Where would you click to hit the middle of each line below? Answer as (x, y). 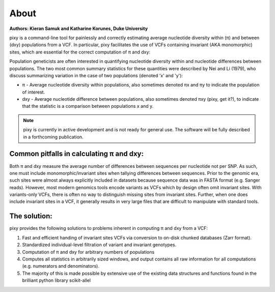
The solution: (31, 216)
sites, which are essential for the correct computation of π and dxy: (80, 52)
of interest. (34, 92)
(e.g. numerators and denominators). (61, 266)
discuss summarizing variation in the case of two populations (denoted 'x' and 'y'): (96, 75)
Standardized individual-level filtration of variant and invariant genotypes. (99, 245)
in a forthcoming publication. (53, 137)
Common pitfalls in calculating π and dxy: (77, 154)
